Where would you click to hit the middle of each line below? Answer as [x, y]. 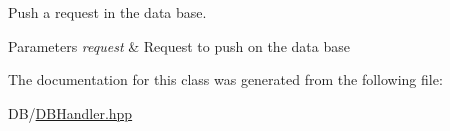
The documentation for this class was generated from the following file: [225, 79]
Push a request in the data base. [107, 12]
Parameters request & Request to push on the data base [179, 45]
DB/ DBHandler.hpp [70, 112]
